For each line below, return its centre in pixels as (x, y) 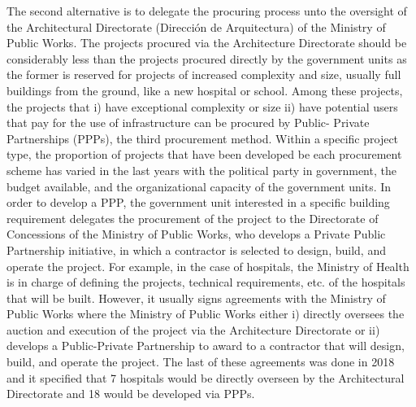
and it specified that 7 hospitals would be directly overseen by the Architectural (206, 377)
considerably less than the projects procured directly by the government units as (207, 58)
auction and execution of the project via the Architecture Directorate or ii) (193, 329)
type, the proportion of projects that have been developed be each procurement (204, 154)
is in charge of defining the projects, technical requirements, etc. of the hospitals (206, 282)
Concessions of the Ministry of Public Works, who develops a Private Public (196, 234)
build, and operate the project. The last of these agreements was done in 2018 (201, 362)
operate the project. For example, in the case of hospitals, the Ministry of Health (208, 266)
